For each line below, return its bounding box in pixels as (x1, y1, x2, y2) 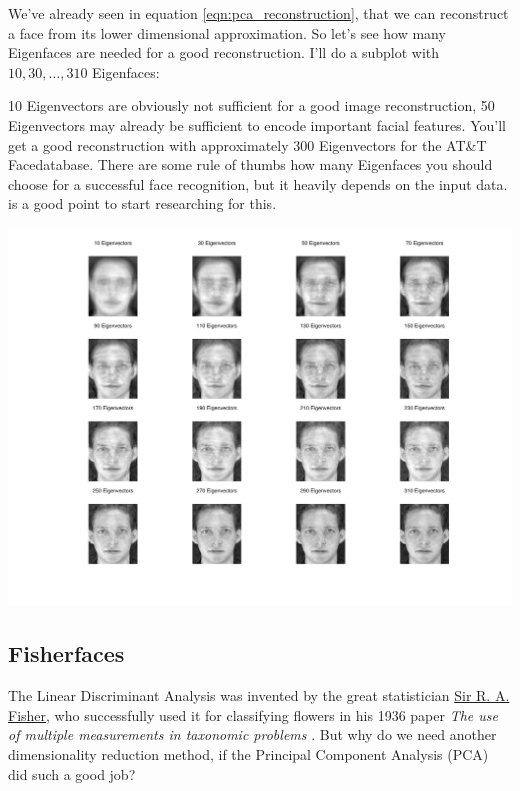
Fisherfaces (8, 638, 125, 669)
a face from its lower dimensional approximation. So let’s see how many (8, 22, 446, 43)
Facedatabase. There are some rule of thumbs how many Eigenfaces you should (8, 154, 493, 175)
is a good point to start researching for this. (8, 193, 277, 214)
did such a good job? (8, 763, 136, 784)
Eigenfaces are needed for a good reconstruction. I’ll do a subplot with (8, 42, 440, 63)
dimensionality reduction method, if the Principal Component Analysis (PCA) (8, 744, 489, 765)
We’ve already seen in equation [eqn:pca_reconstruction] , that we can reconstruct (8, 3, 509, 23)
